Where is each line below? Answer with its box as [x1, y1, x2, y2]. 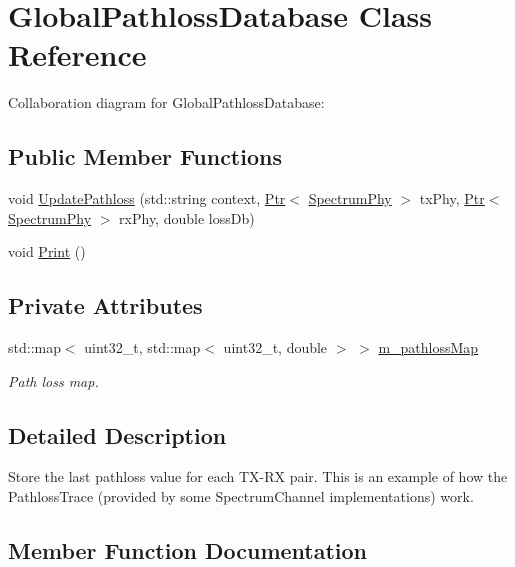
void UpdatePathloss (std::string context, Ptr [8, 188, 286, 209]
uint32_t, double [223, 337, 328, 358]
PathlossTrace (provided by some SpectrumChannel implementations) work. [8, 486, 474, 507]
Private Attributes [8, 290, 203, 321]
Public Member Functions [8, 141, 282, 172]
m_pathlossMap [378, 337, 479, 358]
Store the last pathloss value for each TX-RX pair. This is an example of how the [8, 466, 508, 487]
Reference [8, 34, 147, 75]
